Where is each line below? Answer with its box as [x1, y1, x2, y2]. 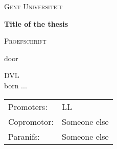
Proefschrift [4, 35, 46, 46]
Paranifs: [8, 130, 40, 142]
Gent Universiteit [4, 1, 63, 11]
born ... [4, 80, 27, 90]
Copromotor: [8, 115, 54, 127]
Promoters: [8, 100, 48, 113]
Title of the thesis [4, 18, 68, 29]
